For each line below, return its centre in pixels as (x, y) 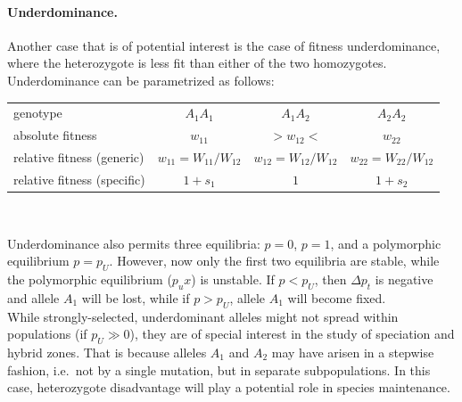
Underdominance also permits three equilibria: (134, 243)
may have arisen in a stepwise (353, 352)
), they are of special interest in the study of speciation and (292, 334)
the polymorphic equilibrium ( (90, 279)
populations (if (47, 334)
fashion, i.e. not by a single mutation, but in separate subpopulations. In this (219, 369)
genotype (38, 113)
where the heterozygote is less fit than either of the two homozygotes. (197, 63)
